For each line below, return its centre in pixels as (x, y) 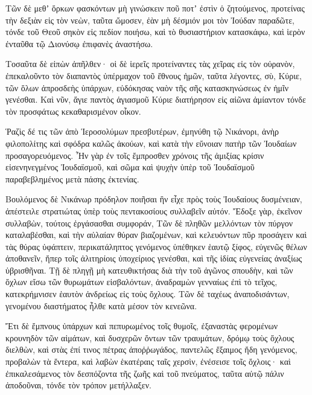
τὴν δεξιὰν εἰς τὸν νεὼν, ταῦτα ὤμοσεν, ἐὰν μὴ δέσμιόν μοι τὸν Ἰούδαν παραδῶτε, (150, 20)
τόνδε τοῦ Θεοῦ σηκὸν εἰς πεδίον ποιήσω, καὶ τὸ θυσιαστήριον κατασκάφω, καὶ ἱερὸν (155, 32)
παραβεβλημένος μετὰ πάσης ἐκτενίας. (72, 178)
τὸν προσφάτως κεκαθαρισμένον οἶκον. (73, 111)
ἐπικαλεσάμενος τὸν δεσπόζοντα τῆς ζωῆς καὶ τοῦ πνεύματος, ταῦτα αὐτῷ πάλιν (145, 373)
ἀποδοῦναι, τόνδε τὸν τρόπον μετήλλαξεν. (78, 385)
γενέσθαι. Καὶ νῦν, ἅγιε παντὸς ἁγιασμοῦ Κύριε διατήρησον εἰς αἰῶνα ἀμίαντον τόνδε (156, 99)
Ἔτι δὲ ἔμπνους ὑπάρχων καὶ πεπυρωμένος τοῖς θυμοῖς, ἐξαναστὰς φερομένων (142, 326)
